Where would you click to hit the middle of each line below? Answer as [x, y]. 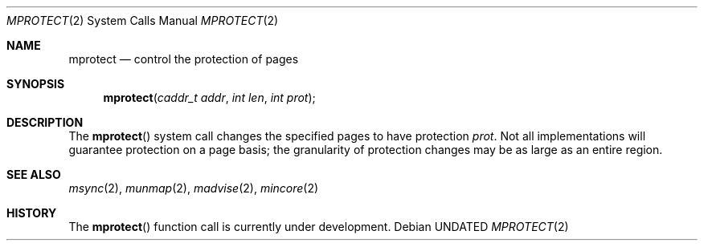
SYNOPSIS [36, 84]
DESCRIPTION [45, 122]
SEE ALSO [34, 174]
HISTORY [32, 213]
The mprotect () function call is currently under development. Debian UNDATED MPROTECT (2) [319, 227]
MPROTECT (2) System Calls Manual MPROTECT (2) [143, 20]
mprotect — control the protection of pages [184, 59]
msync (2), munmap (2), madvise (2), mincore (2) [194, 188]
